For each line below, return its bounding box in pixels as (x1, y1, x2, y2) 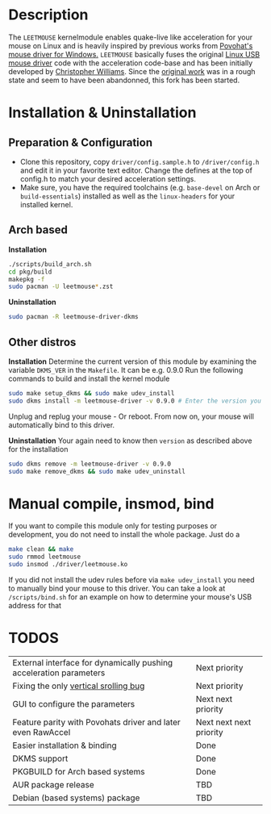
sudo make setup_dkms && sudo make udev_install (8, 389, 175, 397)
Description (8, 6, 89, 24)
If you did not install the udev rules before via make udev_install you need (8, 575, 256, 584)
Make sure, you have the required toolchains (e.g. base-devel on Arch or (19, 182, 261, 192)
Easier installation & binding (12, 740, 117, 751)
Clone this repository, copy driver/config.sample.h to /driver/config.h (19, 157, 260, 166)
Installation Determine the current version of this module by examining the (8, 357, 256, 366)
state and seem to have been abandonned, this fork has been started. (8, 75, 240, 85)
